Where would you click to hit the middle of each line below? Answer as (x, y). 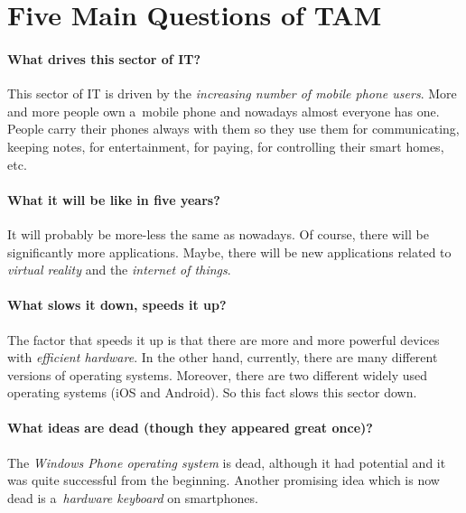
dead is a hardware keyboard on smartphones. (133, 497)
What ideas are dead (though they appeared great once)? (190, 428)
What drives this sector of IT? (104, 58)
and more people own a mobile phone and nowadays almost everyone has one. (224, 111)
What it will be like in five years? (114, 199)
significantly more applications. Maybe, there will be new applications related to (229, 252)
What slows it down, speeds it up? (117, 305)
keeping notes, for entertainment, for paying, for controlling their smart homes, (226, 146)
